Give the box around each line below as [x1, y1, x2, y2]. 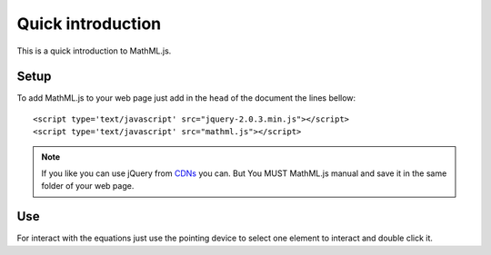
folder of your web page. [41, 181, 135, 191]
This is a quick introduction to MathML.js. [16, 45, 172, 56]
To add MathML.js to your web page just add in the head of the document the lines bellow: [16, 93, 356, 103]
